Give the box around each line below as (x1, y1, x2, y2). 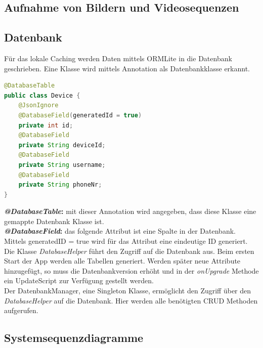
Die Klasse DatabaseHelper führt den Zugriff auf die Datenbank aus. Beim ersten (4, 245, 254, 256)
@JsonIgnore (18, 102, 59, 109)
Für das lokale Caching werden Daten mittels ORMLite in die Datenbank (4, 53, 232, 63)
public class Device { (4, 92, 80, 99)
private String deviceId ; (18, 141, 106, 149)
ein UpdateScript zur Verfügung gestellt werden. (4, 275, 154, 286)
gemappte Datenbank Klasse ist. (4, 215, 104, 226)
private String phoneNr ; (18, 181, 102, 189)
